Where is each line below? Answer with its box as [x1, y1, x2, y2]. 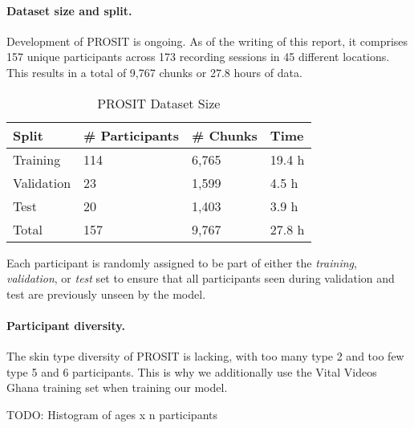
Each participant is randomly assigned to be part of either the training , [6, 254, 357, 271]
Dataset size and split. [6, 2, 132, 18]
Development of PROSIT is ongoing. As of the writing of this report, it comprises [6, 32, 408, 49]
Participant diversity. [6, 316, 125, 333]
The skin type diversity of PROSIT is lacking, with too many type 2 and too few [6, 348, 404, 365]
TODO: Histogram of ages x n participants [6, 406, 218, 422]
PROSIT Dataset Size [97, 93, 221, 112]
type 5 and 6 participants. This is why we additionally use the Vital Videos [6, 363, 377, 380]
